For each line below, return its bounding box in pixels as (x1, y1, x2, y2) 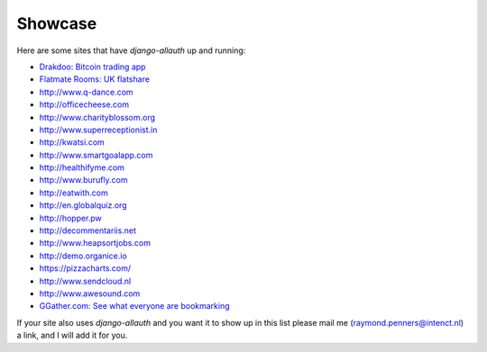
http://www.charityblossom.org (39, 112, 156, 122)
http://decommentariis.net (39, 225, 137, 236)
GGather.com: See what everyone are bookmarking (39, 301, 230, 311)
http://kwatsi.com (39, 137, 106, 148)
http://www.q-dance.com (39, 86, 134, 97)
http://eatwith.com (39, 187, 108, 198)
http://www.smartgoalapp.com (39, 149, 153, 160)
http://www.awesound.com (39, 288, 141, 299)
